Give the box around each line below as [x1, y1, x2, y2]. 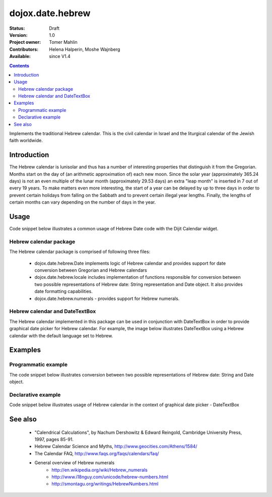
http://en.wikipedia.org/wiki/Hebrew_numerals [51, 467, 148, 473]
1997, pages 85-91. [34, 437, 74, 443]
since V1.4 [49, 53, 71, 59]
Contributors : [9, 46, 39, 52]
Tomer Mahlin [49, 39, 78, 45]
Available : [9, 53, 31, 59]
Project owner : [9, 39, 41, 45]
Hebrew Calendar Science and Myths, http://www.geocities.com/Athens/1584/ [34, 444, 197, 450]
